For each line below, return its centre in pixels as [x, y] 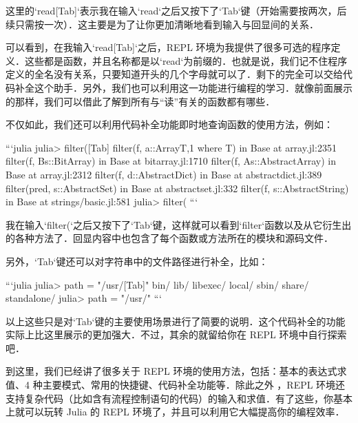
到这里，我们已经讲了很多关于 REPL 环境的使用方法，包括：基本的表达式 [171, 371]
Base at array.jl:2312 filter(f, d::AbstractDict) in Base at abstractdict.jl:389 [164, 174]
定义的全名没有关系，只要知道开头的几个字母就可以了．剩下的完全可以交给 [174, 74]
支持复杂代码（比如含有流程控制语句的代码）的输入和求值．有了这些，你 [169, 398]
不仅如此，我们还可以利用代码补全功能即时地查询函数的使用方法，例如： [169, 124]
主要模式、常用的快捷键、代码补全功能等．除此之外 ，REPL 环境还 [194, 385]
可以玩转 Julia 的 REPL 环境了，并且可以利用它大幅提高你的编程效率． [185, 412]
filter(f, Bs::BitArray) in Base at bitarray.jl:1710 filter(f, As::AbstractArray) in [171, 161]
